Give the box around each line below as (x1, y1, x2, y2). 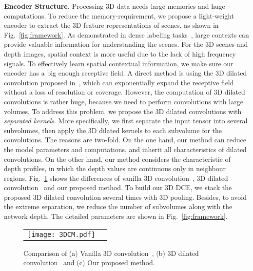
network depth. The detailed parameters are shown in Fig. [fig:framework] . (4, 211, 228, 221)
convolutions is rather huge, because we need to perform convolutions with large (4, 96, 243, 106)
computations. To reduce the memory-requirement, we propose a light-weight (4, 10, 234, 20)
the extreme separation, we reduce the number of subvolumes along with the (4, 201, 233, 212)
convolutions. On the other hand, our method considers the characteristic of (4, 154, 231, 164)
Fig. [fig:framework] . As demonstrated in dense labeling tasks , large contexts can (4, 29, 249, 39)
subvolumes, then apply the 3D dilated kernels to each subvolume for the (4, 125, 222, 135)
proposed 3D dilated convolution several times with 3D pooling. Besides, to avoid (4, 192, 247, 202)
